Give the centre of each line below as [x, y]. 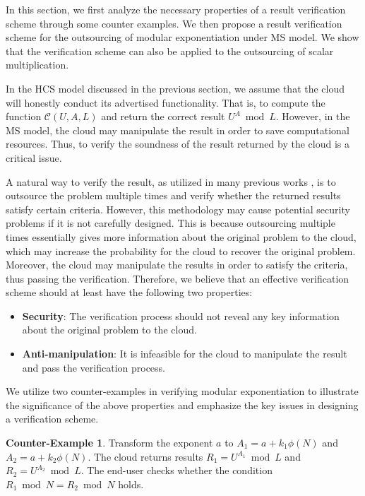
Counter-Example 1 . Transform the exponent [109, 443]
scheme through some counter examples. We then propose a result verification [174, 23]
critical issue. [34, 157]
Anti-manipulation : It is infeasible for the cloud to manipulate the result [185, 354]
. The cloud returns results [145, 456]
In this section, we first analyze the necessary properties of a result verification [176, 9]
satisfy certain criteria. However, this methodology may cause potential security [178, 209]
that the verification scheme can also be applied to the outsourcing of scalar [170, 51]
